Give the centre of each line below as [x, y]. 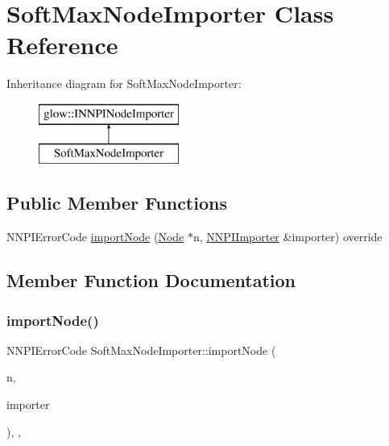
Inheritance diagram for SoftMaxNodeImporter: [124, 83]
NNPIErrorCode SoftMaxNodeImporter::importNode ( [141, 350]
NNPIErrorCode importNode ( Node [95, 237]
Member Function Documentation [151, 280]
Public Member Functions [117, 203]
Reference [62, 45]
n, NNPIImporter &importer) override [288, 237]
